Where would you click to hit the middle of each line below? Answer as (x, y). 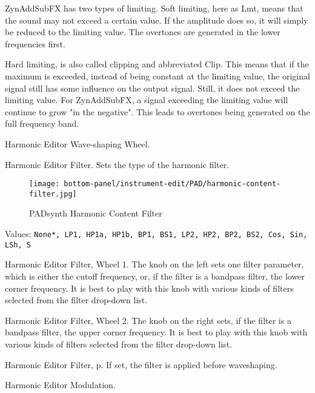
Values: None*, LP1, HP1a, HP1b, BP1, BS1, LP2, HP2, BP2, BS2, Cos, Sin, (156, 234)
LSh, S (18, 245)
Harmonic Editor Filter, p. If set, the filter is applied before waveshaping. (141, 364)
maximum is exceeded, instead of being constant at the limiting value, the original (157, 76)
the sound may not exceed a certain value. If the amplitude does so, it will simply (157, 20)
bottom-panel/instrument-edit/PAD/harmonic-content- (172, 184)
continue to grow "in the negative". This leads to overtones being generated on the (157, 111)
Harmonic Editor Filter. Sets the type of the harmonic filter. (117, 164)
